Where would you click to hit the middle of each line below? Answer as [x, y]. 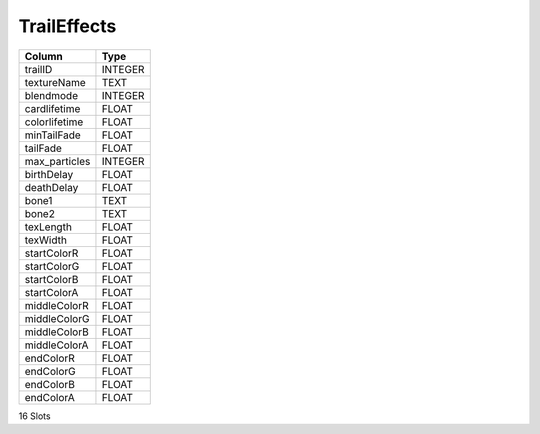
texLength [48, 227]
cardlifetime [52, 108]
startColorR [51, 253]
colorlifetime [54, 122]
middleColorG [57, 318]
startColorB [51, 279]
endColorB [49, 384]
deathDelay [51, 187]
